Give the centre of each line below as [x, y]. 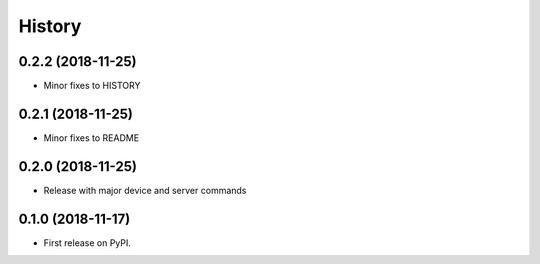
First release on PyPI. [87, 242]
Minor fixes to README [91, 137]
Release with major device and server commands [145, 190]
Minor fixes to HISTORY [92, 86]
